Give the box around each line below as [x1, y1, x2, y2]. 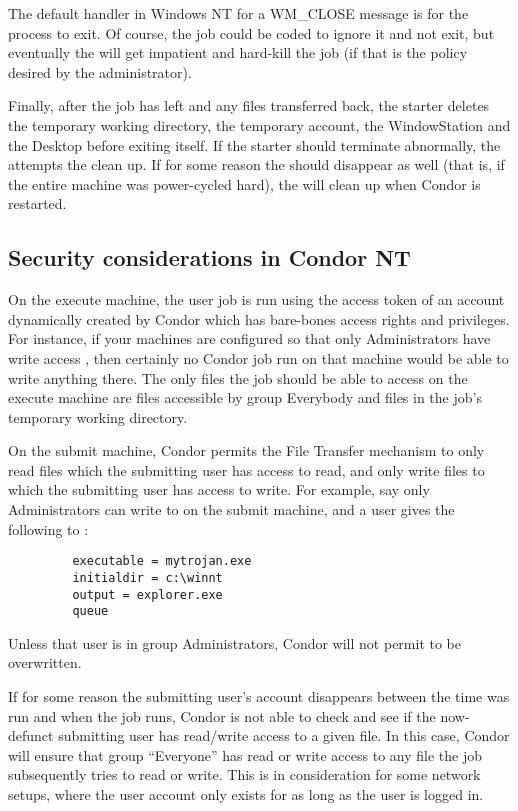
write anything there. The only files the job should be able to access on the [8, 367, 468, 388]
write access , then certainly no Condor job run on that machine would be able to [8, 347, 509, 368]
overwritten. [8, 652, 82, 673]
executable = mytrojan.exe [72, 554, 252, 569]
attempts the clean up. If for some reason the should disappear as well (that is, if [8, 154, 505, 175]
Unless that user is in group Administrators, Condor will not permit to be [8, 632, 461, 653]
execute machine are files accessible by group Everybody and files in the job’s [8, 387, 482, 408]
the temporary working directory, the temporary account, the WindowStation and [8, 114, 511, 135]
